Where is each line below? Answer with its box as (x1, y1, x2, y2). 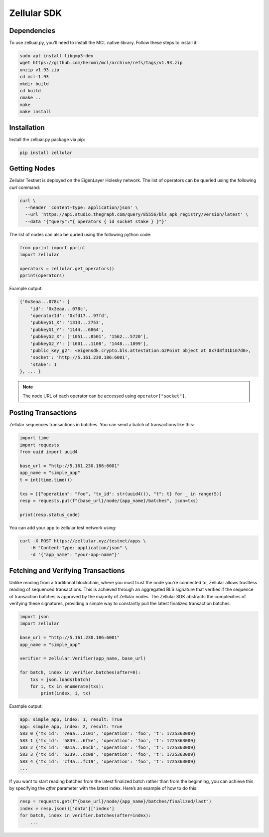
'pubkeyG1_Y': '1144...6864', (30, 327, 104, 333)
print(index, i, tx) (40, 690, 91, 696)
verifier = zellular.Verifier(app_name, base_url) (19, 656, 146, 662)
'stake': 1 (30, 361, 57, 367)
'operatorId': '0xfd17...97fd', (30, 313, 110, 319)
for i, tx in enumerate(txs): (30, 683, 104, 689)
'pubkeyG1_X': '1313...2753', (30, 320, 104, 326)
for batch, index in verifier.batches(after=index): (19, 813, 151, 819)
